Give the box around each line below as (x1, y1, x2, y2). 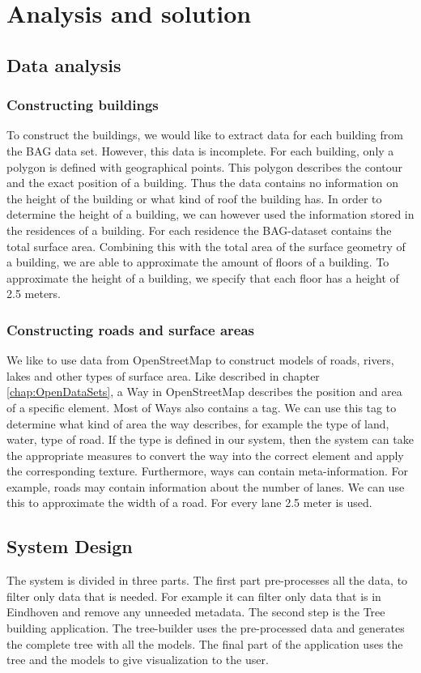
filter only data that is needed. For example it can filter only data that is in (6, 587, 381, 604)
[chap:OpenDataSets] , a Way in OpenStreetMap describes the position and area (6, 383, 402, 400)
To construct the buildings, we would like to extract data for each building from (6, 126, 403, 143)
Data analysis (6, 52, 121, 77)
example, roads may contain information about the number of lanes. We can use (6, 478, 405, 495)
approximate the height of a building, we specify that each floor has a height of (6, 269, 399, 286)
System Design (6, 534, 133, 559)
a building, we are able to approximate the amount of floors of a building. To (6, 253, 389, 270)
